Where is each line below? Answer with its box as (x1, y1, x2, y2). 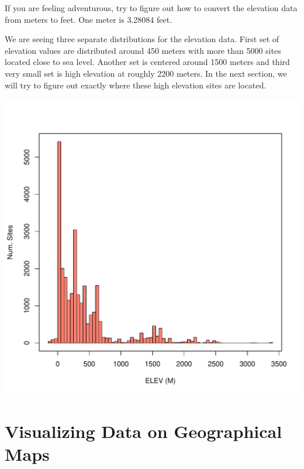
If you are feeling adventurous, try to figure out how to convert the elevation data (5, 2, 298, 13)
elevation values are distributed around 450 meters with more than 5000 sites (5, 44, 281, 56)
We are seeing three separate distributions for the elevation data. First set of (5, 33, 279, 45)
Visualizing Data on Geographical (5, 419, 282, 443)
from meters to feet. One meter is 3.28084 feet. (5, 13, 172, 25)
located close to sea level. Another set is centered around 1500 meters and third (5, 56, 290, 68)
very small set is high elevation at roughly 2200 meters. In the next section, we (5, 67, 287, 79)
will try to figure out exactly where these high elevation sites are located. (5, 78, 267, 91)
